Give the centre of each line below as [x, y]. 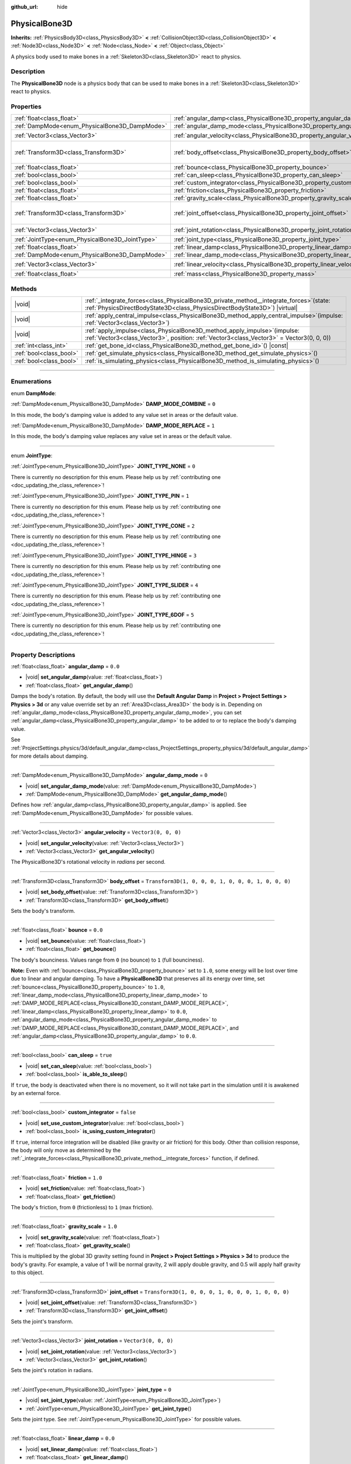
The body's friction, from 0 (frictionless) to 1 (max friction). [82, 1207]
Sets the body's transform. [43, 911]
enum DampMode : [34, 393]
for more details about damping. [49, 756]
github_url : [24, 7]
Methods [24, 289]
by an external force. [36, 1093]
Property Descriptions [43, 655]
